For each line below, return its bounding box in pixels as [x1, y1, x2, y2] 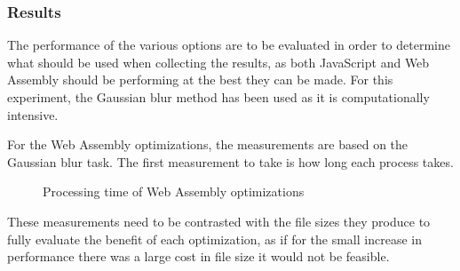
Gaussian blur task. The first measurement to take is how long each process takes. [7, 152, 454, 171]
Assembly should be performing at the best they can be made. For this [7, 70, 393, 89]
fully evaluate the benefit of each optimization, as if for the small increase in [7, 229, 422, 248]
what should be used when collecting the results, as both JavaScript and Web [7, 52, 430, 71]
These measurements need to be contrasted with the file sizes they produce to [7, 211, 431, 230]
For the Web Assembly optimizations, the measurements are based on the [7, 135, 408, 154]
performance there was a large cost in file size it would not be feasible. [7, 247, 390, 266]
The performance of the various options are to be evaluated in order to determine [7, 36, 450, 54]
